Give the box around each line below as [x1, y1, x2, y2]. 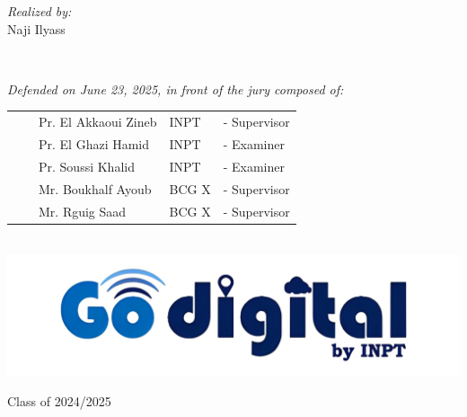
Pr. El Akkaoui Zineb [39, 112, 157, 131]
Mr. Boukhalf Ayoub [39, 179, 152, 198]
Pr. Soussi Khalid [39, 156, 135, 175]
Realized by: [7, 2, 72, 20]
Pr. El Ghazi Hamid [39, 134, 150, 153]
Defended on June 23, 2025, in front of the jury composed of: [7, 79, 344, 98]
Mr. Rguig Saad [39, 201, 127, 220]
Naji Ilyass [7, 19, 66, 38]
